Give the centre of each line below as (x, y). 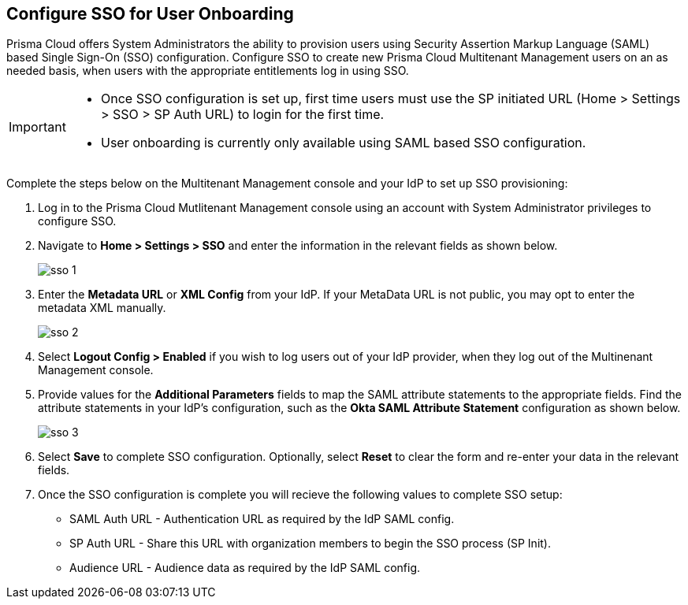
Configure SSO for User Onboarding (150, 14)
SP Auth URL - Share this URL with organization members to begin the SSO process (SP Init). (310, 544)
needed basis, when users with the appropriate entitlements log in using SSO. (208, 71)
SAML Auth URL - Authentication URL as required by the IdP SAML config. (262, 519)
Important (37, 127)
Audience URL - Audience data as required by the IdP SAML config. (245, 568)
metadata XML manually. (102, 308)
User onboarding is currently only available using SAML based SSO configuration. (343, 143)
